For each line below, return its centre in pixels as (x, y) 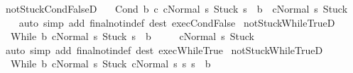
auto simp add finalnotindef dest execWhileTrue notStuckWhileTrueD (164, 49)
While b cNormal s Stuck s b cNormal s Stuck (132, 36)
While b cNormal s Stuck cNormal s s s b (110, 64)
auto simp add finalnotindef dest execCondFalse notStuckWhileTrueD (177, 22)
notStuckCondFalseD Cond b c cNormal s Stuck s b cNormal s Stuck (176, 8)
